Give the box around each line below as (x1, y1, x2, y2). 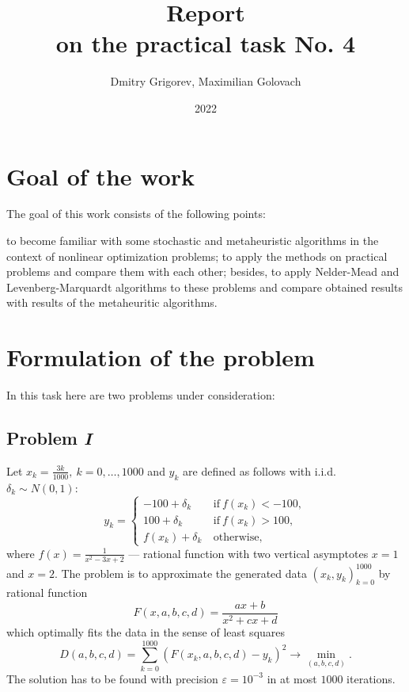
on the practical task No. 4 (55, 27, 356, 59)
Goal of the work (6, 159, 195, 192)
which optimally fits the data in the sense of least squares (6, 623, 286, 640)
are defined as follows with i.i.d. (183, 462, 336, 479)
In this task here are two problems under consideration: (6, 387, 275, 403)
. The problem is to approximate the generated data (54, 564, 307, 581)
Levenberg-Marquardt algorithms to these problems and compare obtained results (6, 278, 403, 295)
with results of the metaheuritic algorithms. (6, 294, 218, 311)
